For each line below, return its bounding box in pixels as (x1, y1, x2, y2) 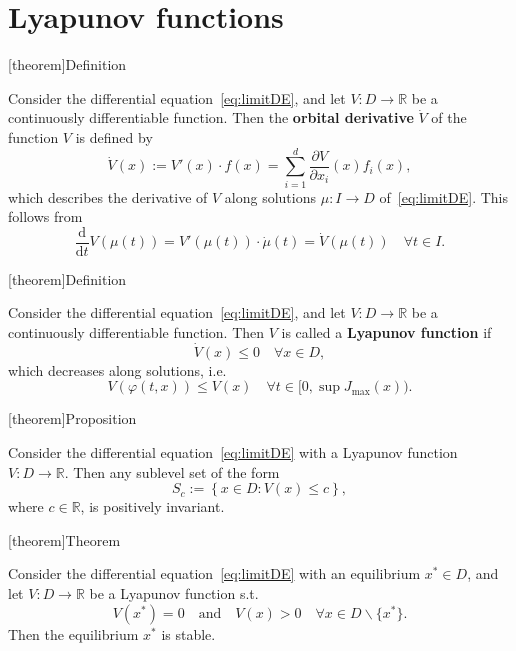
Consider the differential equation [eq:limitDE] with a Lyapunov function (8, 442, 458, 463)
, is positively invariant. (80, 496, 225, 517)
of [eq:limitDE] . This (379, 186, 508, 207)
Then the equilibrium (8, 623, 139, 644)
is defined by (75, 126, 153, 147)
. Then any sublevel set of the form (64, 461, 280, 482)
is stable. (161, 623, 216, 644)
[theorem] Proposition (8, 408, 137, 429)
